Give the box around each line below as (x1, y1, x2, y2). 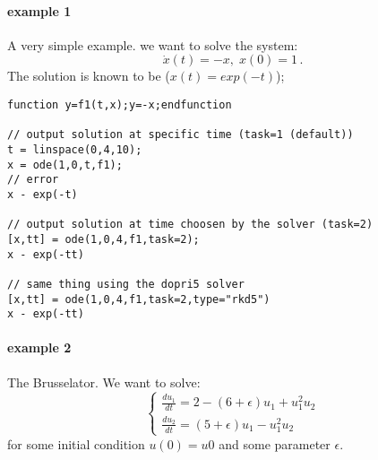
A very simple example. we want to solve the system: (7, 35, 298, 54)
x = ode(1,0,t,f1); (7, 158, 123, 171)
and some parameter (219, 434, 331, 453)
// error (7, 173, 59, 187)
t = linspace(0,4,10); (7, 143, 142, 156)
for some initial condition (7, 434, 145, 453)
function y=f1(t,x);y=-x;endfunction (7, 98, 232, 111)
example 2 (7, 338, 72, 357)
